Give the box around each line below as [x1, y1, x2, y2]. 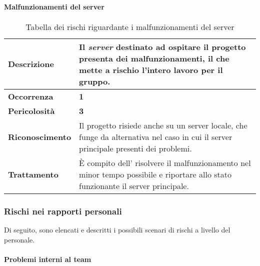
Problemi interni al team [4, 253, 91, 264]
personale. [4, 234, 35, 244]
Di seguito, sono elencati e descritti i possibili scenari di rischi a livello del [4, 224, 230, 235]
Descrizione [8, 58, 54, 70]
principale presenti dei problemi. [79, 142, 192, 154]
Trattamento [8, 168, 58, 180]
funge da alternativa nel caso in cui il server [79, 130, 232, 142]
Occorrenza [8, 90, 53, 102]
